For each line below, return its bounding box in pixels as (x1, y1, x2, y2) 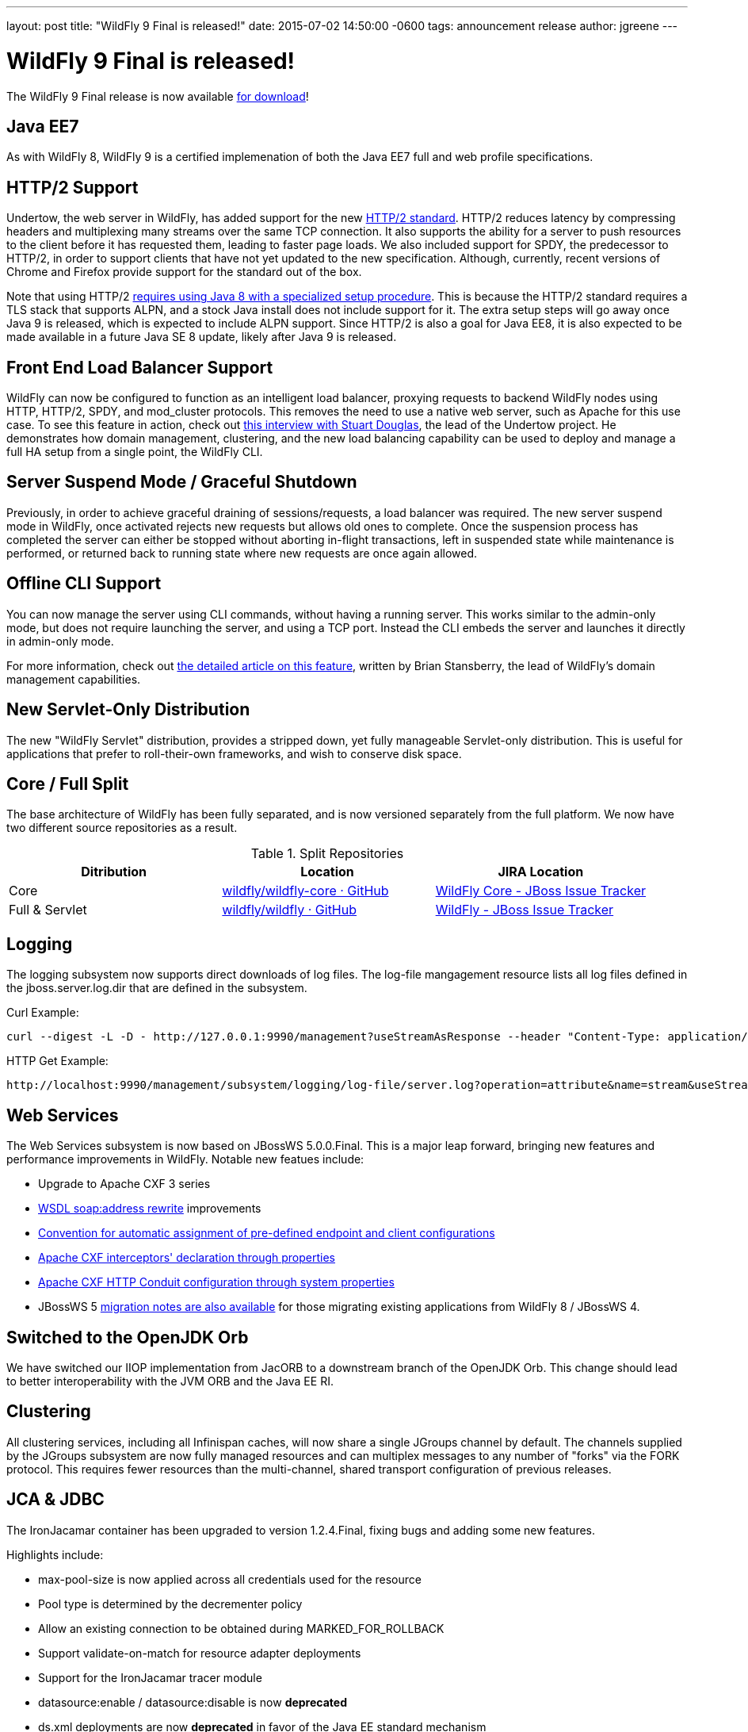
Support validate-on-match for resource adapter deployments (38, 1646, 361, 1660)
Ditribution (81, 864, 147, 880)
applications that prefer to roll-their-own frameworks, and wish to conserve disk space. (6, 746, 462, 761)
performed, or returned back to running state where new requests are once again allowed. (6, 546, 478, 560)
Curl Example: (6, 1006, 79, 1020)
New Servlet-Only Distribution (6, 699, 250, 720)
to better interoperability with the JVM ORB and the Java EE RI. (6, 1374, 334, 1388)
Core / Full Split (6, 773, 129, 794)
